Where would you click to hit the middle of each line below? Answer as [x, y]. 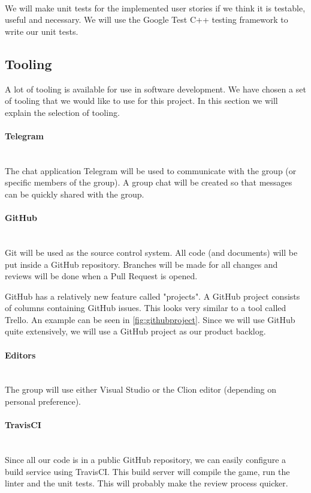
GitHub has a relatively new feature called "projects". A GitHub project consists [153, 296]
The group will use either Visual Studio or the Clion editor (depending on [141, 389]
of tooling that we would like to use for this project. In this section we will [141, 101]
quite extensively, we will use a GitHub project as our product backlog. [135, 331]
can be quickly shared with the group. [75, 194]
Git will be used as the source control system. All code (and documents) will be [151, 252]
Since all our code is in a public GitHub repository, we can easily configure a [146, 460]
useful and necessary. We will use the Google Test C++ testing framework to [147, 20]
